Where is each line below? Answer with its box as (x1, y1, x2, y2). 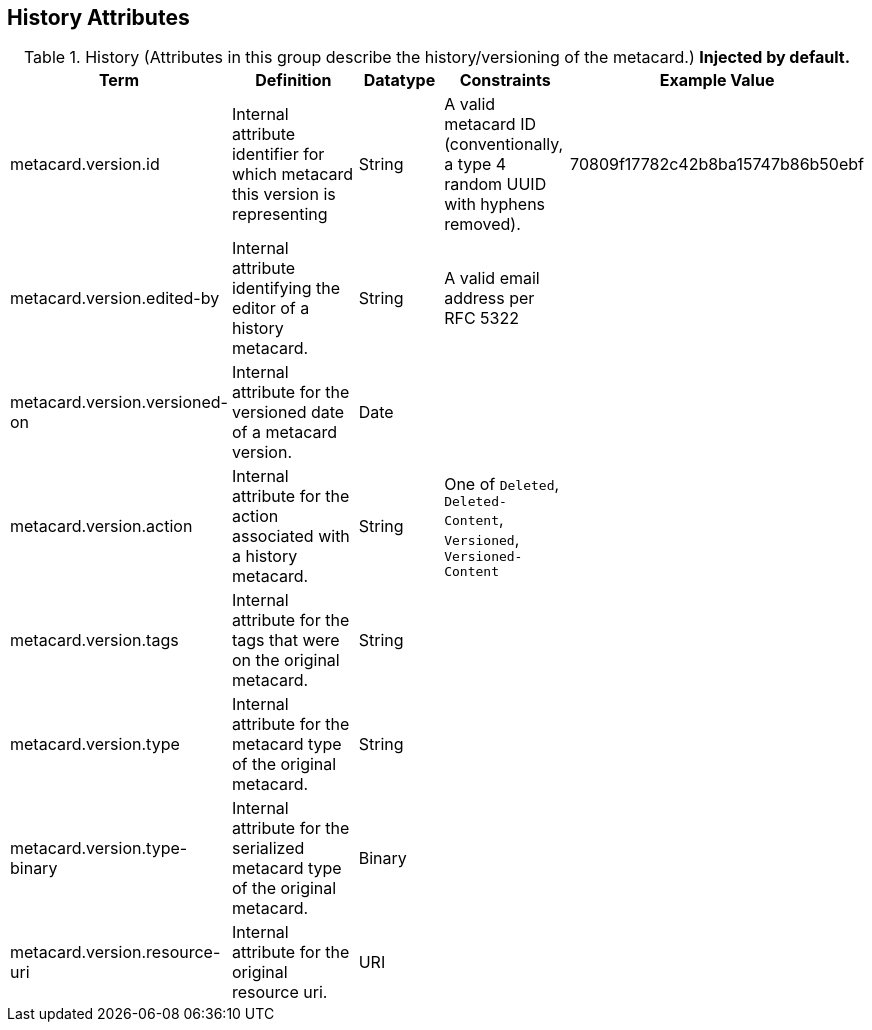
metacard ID (444, 114, 536, 135)
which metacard (231, 164, 353, 185)
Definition (255, 70, 332, 91)
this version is (231, 184, 336, 205)
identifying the (231, 278, 341, 299)
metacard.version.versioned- (10, 392, 228, 413)
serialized (231, 838, 305, 859)
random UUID (444, 174, 547, 195)
